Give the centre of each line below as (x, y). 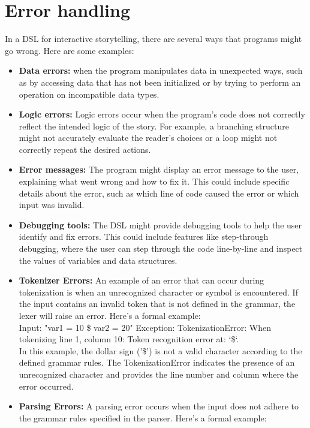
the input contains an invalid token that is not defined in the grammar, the (157, 304)
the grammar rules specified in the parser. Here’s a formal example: (143, 418)
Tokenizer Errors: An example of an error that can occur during (142, 280)
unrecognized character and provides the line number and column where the (159, 374)
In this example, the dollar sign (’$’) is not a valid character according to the (160, 350)
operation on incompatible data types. (89, 94)
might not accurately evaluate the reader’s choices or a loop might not (148, 138)
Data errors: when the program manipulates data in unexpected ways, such (161, 70)
